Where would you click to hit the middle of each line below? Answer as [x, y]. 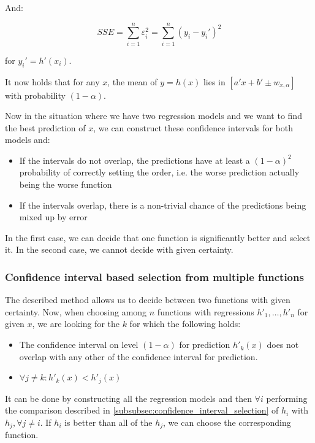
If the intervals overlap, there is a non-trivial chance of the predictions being [163, 205]
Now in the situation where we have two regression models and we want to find [154, 116]
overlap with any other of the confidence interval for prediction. [139, 356]
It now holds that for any [52, 81]
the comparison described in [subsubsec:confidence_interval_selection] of [142, 410]
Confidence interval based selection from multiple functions [154, 276]
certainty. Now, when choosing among [76, 311]
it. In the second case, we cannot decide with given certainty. [119, 249]
